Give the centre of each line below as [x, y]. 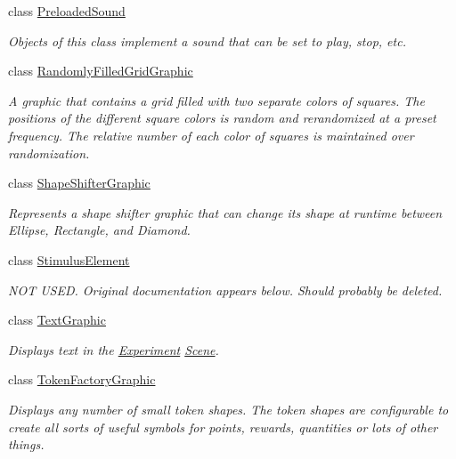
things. [26, 444]
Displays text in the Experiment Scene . [114, 349]
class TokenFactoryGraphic [82, 379]
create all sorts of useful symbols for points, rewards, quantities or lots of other [223, 427]
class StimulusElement [69, 259]
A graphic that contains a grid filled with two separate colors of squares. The [216, 100]
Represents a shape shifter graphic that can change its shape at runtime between [225, 212]
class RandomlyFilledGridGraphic [101, 71]
